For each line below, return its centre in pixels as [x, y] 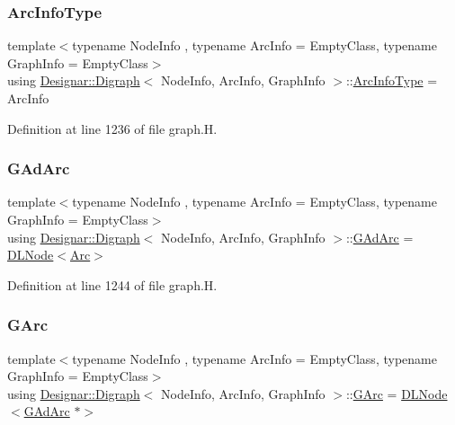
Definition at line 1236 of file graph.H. [112, 128]
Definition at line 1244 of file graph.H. [112, 284]
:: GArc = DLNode [397, 393]
